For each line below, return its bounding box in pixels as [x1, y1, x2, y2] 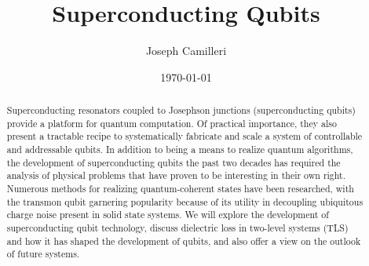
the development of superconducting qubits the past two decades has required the [6, 155, 341, 169]
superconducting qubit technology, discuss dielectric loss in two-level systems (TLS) [6, 221, 349, 235]
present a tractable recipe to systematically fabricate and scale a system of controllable [6, 129, 363, 143]
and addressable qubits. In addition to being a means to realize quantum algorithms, [6, 143, 353, 156]
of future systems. [6, 247, 80, 261]
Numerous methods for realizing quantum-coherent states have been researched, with [6, 182, 354, 195]
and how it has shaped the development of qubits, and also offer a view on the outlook [6, 234, 361, 247]
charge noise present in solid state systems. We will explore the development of [6, 208, 329, 221]
